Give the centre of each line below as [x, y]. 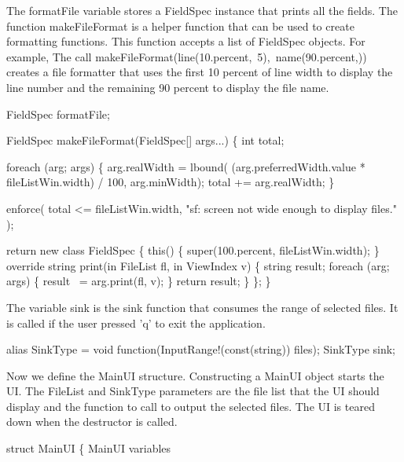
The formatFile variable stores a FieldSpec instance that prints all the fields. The [202, 10]
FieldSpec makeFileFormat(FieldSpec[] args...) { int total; [145, 140]
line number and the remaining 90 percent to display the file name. [168, 87]
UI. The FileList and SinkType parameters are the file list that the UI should [193, 391]
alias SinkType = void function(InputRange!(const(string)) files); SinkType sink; [201, 349]
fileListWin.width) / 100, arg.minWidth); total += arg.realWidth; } [171, 182]
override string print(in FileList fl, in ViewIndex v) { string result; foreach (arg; [198, 265]
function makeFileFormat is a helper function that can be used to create [180, 26]
